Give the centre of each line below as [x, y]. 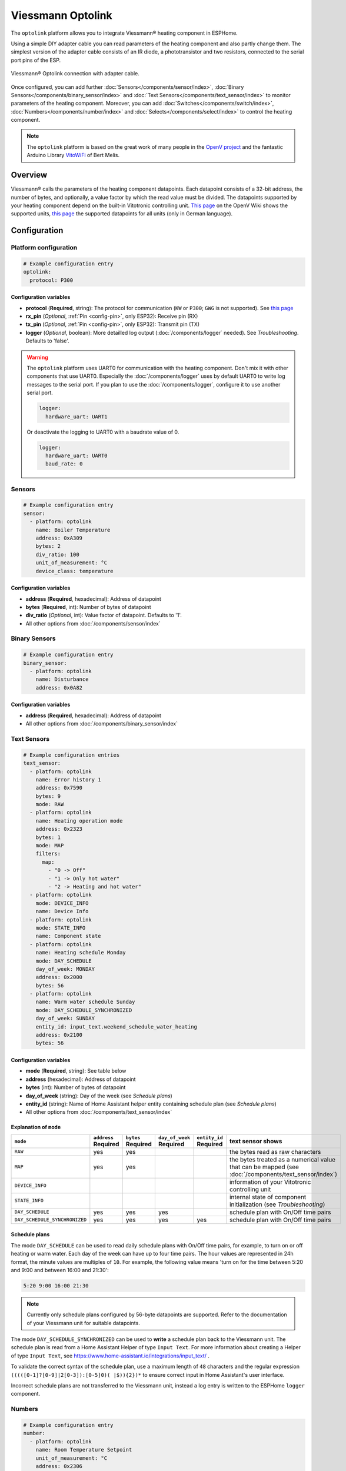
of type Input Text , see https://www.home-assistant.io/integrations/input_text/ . [110, 1356]
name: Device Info [62, 911]
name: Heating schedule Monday [81, 953]
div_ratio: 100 [57, 554]
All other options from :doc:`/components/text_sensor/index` [99, 1112]
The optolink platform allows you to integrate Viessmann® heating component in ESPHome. [124, 33]
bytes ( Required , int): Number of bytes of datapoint [88, 607]
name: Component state [68, 936]
